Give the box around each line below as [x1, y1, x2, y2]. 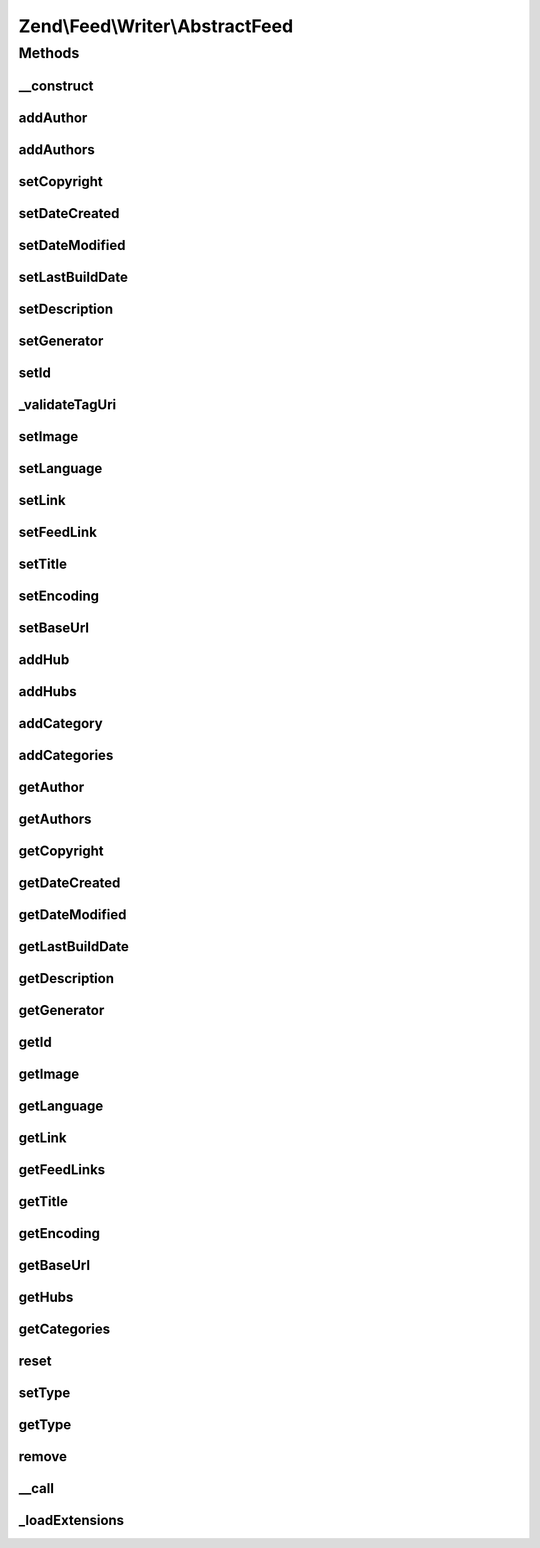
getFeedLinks [18, 1161, 106, 1179]
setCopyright [18, 173, 104, 190]
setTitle [18, 555, 67, 572]
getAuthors [18, 810, 92, 827]
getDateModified [18, 906, 127, 924]
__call [18, 1480, 55, 1497]
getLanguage [18, 1098, 104, 1115]
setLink [18, 491, 66, 509]
